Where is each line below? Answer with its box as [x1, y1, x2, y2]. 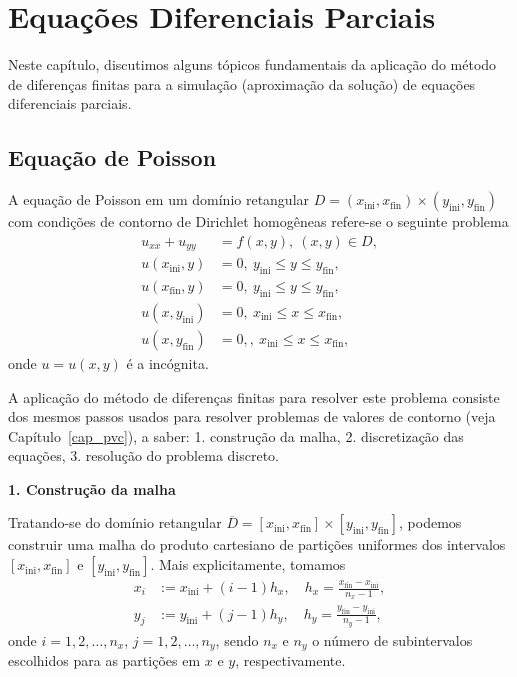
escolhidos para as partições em [8, 650, 201, 671]
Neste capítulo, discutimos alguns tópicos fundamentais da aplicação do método [8, 54, 497, 75]
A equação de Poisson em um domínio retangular [8, 189, 310, 210]
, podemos [399, 512, 462, 533]
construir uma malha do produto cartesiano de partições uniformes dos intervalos [8, 534, 506, 555]
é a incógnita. [126, 352, 209, 373]
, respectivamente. [235, 650, 346, 671]
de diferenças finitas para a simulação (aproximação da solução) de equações [8, 73, 476, 94]
